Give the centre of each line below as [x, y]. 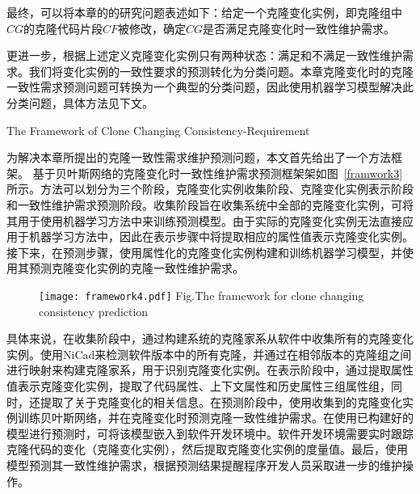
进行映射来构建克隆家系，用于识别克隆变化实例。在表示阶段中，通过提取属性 [210, 370]
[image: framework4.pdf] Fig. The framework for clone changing [202, 295]
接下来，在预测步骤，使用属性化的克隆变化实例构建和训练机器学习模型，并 [204, 252]
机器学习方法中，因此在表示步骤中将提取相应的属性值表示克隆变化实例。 [221, 236]
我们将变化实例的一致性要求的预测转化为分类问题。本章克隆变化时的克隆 [221, 71]
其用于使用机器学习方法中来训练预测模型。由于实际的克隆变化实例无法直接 [204, 220]
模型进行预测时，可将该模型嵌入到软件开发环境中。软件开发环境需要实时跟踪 [210, 433]
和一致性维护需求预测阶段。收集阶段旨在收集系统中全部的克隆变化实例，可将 [210, 204]
